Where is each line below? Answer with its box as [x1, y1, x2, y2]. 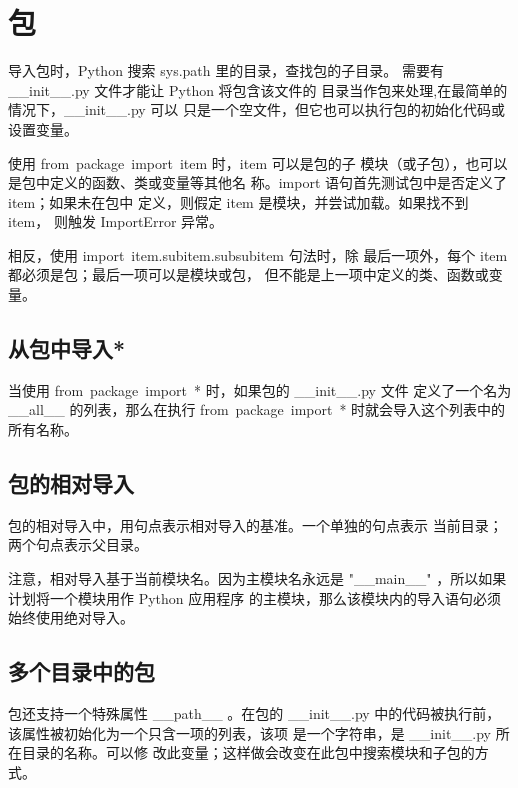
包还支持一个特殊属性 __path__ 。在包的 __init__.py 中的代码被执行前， [8, 703, 501, 724]
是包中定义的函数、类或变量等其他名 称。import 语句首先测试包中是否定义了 [8, 172, 507, 193]
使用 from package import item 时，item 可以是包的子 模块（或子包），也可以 [8, 152, 508, 173]
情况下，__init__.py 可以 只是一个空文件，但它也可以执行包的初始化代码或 [8, 99, 506, 120]
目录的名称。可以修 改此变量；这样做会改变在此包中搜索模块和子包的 [21, 742, 475, 763]
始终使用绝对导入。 [8, 607, 134, 628]
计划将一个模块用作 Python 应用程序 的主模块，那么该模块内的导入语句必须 [8, 587, 501, 608]
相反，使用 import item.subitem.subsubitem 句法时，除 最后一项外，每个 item [8, 244, 508, 265]
